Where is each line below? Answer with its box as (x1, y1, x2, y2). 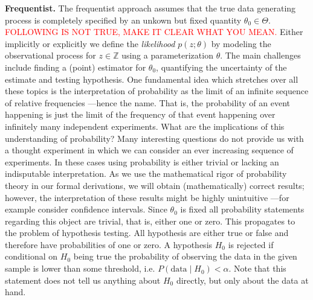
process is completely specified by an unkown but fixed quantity (5, 13, 242, 26)
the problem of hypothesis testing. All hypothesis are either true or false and (5, 226, 289, 239)
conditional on (5, 250, 58, 263)
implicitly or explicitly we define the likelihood (5, 37, 175, 49)
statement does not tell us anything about (5, 273, 161, 286)
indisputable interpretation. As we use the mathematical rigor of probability (5, 167, 287, 180)
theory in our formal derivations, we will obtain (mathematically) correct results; (5, 179, 305, 191)
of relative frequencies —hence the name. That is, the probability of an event (5, 96, 290, 109)
